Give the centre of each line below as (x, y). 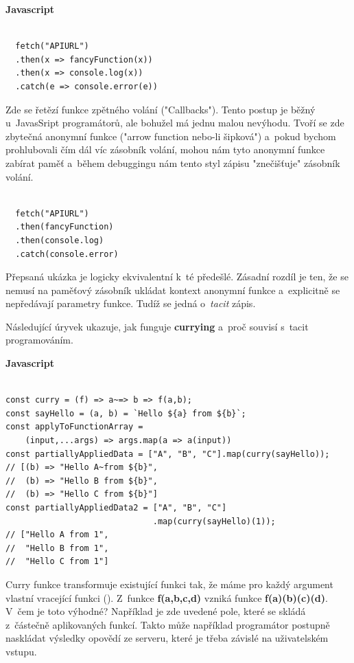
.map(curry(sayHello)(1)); (214, 521)
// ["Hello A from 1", (57, 535)
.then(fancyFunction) (64, 227)
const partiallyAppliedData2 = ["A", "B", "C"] (116, 508)
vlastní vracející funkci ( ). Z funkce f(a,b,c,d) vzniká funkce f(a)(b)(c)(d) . (167, 597)
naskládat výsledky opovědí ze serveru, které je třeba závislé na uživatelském (167, 638)
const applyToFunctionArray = (74, 427)
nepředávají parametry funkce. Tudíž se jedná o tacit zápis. (131, 303)
